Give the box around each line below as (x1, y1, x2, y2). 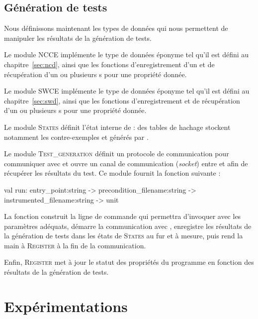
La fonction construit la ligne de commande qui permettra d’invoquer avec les (4, 211, 241, 221)
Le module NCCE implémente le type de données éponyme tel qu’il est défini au (4, 49, 249, 60)
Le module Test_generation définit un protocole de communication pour (4, 148, 229, 159)
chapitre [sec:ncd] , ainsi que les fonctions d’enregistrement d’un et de (4, 59, 215, 69)
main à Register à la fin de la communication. (4, 240, 146, 250)
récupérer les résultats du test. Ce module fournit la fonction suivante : (4, 168, 221, 178)
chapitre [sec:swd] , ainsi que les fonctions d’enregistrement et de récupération (4, 95, 240, 106)
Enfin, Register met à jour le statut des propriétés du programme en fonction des (4, 257, 254, 267)
